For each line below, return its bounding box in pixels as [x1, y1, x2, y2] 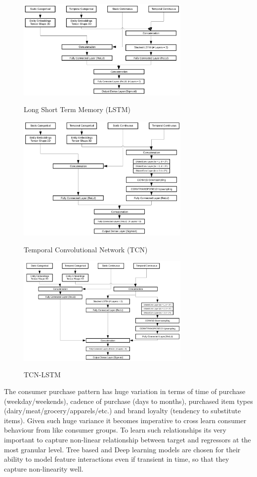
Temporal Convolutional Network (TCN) [24, 244, 148, 254]
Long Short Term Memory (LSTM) [24, 104, 130, 114]
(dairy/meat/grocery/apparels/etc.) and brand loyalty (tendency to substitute [4, 405, 241, 416]
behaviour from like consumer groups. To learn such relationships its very [4, 425, 226, 435]
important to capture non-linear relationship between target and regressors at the [4, 434, 251, 444]
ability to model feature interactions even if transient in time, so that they [4, 454, 229, 464]
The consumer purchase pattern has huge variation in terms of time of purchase [4, 386, 246, 396]
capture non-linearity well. [4, 463, 84, 474]
